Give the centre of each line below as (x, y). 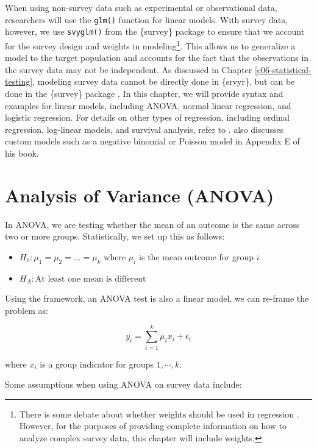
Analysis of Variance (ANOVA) (140, 195)
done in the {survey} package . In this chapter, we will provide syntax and (144, 93)
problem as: (27, 310)
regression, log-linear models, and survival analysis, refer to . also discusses (144, 129)
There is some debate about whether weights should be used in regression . (159, 414)
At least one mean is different (91, 279)
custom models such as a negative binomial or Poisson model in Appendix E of (152, 141)
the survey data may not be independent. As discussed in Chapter (129, 69)
